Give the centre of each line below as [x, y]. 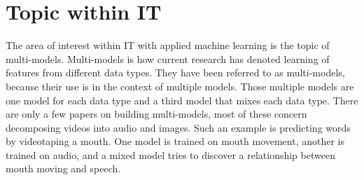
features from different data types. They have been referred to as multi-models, [175, 72]
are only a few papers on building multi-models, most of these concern [156, 114]
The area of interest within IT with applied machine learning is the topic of [168, 45]
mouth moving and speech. [63, 168]
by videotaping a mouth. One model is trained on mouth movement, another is [175, 141]
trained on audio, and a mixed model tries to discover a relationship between [170, 154]
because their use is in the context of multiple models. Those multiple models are [180, 86]
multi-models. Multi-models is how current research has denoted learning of [168, 58]
